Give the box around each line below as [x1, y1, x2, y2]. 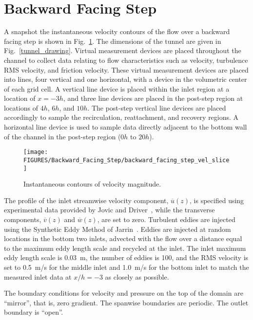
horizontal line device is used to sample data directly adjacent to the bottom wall [4, 122, 247, 132]
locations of [4, 102, 39, 113]
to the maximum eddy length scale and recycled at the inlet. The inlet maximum [4, 243, 246, 253]
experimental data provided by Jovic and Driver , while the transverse [4, 205, 215, 215]
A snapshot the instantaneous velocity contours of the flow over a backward [4, 26, 230, 37]
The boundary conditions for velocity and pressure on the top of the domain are [4, 288, 243, 298]
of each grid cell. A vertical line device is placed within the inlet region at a [4, 83, 230, 94]
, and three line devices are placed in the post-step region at [63, 93, 243, 103]
